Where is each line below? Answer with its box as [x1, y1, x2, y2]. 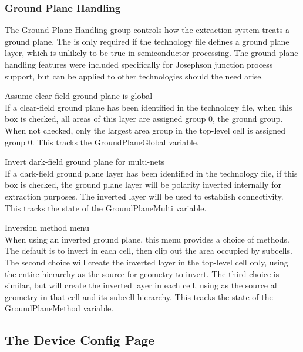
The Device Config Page [5, 331, 155, 349]
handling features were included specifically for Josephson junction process [5, 58, 273, 70]
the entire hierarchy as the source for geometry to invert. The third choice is [5, 267, 280, 280]
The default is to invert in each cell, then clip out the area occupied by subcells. [5, 244, 292, 257]
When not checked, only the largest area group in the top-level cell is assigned [5, 124, 285, 136]
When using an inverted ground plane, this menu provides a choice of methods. [5, 233, 289, 245]
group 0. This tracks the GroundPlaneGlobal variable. [5, 135, 199, 148]
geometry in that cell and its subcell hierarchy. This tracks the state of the [5, 290, 273, 303]
